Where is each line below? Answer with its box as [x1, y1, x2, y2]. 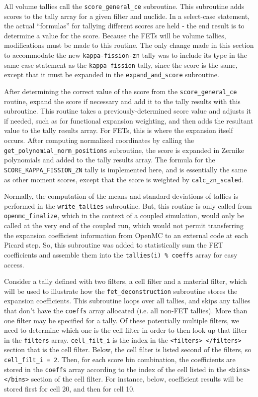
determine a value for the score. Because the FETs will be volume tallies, [4, 30, 226, 40]
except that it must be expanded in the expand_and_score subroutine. [4, 69, 219, 80]
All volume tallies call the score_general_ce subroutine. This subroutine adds [4, 1, 245, 11]
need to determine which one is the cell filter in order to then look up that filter [4, 325, 248, 335]
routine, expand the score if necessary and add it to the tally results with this [4, 96, 241, 106]
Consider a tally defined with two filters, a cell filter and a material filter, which [4, 276, 247, 286]
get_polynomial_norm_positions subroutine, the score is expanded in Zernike [4, 144, 244, 155]
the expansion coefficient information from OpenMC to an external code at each [4, 230, 248, 240]
